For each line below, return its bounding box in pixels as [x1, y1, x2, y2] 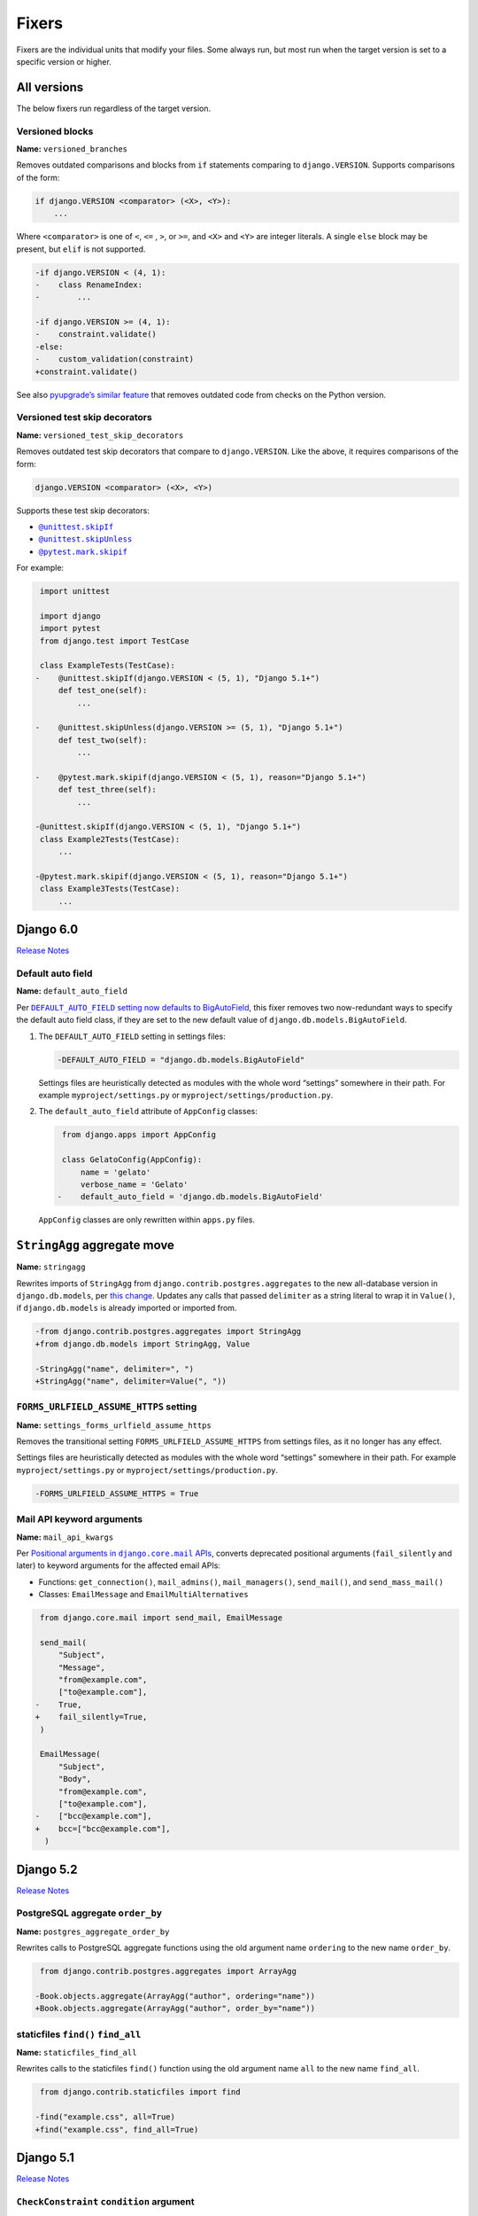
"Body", [58, 1774, 92, 1784]
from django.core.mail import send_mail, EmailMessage [40, 1613, 283, 1623]
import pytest [40, 623, 101, 634]
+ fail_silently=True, [35, 1712, 148, 1722]
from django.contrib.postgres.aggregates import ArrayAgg [40, 1966, 297, 1977]
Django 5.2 [16, 1861, 79, 1877]
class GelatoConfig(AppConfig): [62, 1155, 203, 1165]
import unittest [40, 586, 111, 597]
